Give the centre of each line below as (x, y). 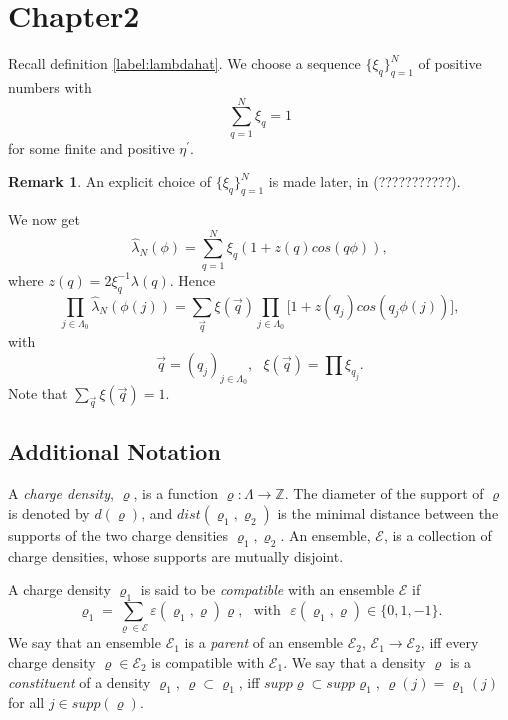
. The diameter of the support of (384, 493)
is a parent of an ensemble (264, 642)
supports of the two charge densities (118, 534)
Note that (38, 393)
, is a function (175, 493)
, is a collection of (437, 534)
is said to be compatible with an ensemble (267, 589)
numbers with (50, 86)
